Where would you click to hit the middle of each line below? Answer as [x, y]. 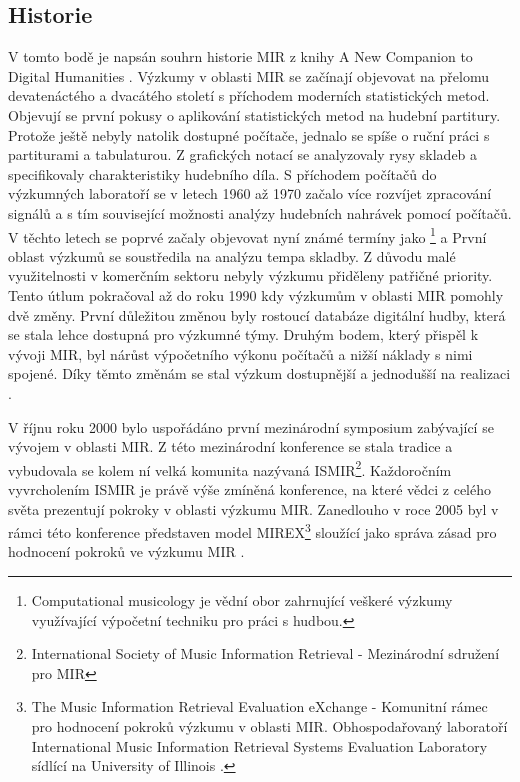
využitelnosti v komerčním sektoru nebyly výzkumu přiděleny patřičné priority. [250, 275]
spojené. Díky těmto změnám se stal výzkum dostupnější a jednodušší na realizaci [259, 373]
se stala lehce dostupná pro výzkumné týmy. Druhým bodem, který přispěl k [243, 334]
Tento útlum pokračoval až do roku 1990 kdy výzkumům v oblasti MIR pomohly [256, 294]
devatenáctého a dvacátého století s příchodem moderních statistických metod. [249, 95]
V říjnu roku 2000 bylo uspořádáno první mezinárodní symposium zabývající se [251, 426]
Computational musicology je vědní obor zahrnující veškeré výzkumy [242, 600]
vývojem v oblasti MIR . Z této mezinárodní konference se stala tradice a [230, 446]
